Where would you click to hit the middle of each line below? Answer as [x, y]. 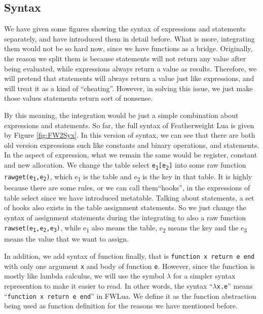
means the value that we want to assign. [66, 239]
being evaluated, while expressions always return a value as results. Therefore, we [130, 68]
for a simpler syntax [204, 276]
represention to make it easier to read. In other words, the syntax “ [108, 285]
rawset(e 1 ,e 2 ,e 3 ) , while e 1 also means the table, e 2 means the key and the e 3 [126, 228]
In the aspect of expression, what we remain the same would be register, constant [131, 155]
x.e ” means [235, 285]
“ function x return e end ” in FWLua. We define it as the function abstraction [130, 296]
